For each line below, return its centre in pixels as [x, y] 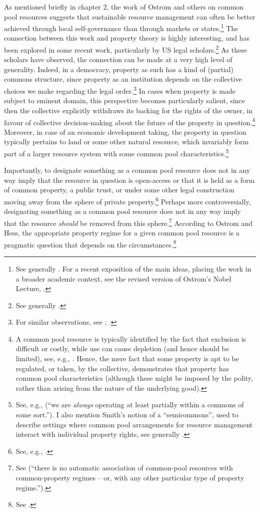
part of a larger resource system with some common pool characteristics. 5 [116, 152]
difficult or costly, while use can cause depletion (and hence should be [122, 348]
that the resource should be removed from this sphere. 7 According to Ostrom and [128, 222]
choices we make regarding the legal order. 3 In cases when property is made [120, 90]
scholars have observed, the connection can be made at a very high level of [118, 59]
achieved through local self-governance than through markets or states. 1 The [121, 27]
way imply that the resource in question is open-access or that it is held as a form [129, 180]
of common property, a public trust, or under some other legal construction [119, 190]
